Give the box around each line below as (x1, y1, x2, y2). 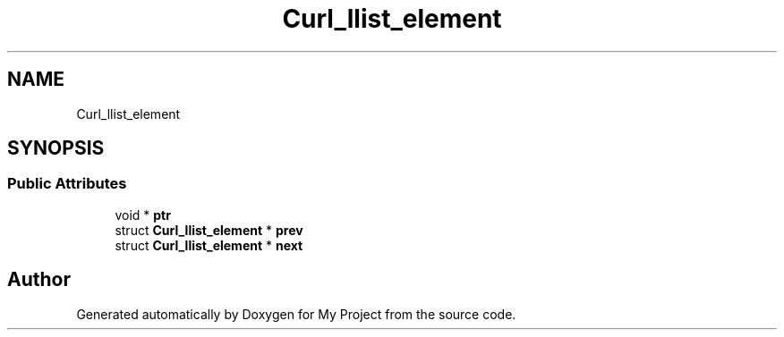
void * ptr (115, 206, 171, 223)
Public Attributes (7, 174, 127, 193)
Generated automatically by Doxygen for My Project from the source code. (76, 306, 516, 322)
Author (7, 268, 71, 291)
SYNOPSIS (7, 137, 105, 160)
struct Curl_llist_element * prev (115, 222, 303, 238)
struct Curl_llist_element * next (115, 237, 303, 253)
